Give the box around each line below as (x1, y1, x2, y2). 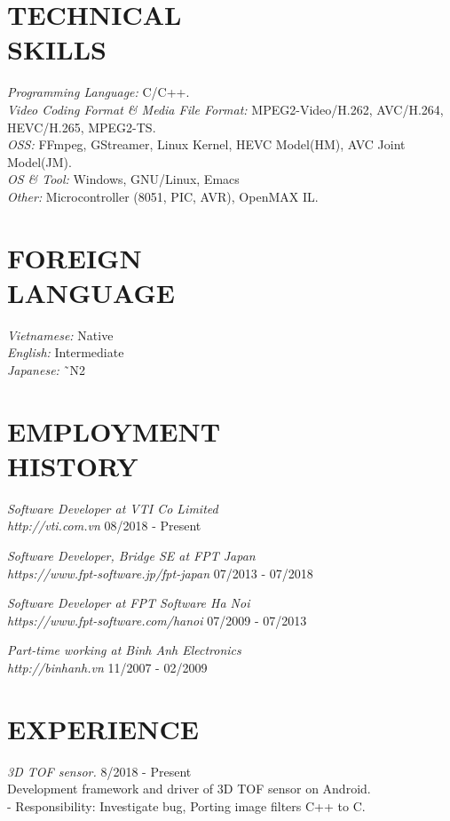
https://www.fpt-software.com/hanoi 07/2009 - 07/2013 (7, 610, 307, 629)
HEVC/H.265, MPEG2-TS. (7, 117, 156, 136)
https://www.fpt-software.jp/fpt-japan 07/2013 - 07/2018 (7, 563, 313, 582)
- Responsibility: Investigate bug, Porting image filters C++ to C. (7, 796, 366, 815)
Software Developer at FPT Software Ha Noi (7, 594, 250, 612)
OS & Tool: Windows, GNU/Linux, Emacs (7, 170, 240, 188)
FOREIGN (7, 239, 142, 275)
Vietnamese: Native (7, 325, 114, 344)
